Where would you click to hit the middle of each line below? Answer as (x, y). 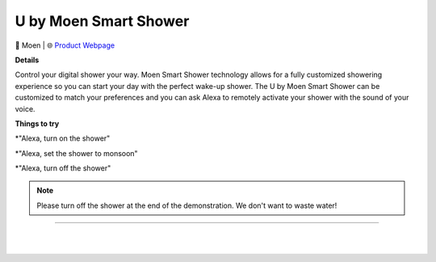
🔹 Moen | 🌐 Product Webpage (65, 45)
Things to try (37, 123)
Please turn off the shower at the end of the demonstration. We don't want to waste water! (187, 205)
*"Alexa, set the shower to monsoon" (76, 153)
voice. (25, 108)
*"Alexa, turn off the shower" (63, 168)
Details (27, 60)
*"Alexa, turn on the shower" (63, 138)
